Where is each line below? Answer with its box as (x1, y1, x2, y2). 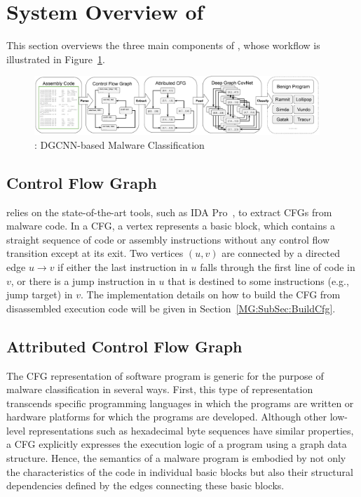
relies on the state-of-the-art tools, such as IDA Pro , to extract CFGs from (6, 204, 332, 219)
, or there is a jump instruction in (11, 273, 156, 288)
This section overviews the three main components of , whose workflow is (6, 38, 320, 53)
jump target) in (6, 287, 73, 302)
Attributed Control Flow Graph (6, 335, 243, 357)
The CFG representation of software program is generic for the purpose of (6, 368, 324, 383)
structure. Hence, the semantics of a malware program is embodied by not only (6, 451, 346, 465)
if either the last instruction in (57, 259, 188, 274)
